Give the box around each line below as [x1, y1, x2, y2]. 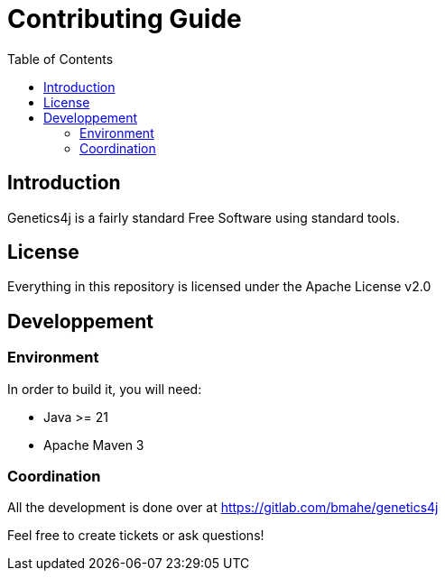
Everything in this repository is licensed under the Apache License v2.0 [7, 279, 431, 295]
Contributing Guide [7, 4, 242, 34]
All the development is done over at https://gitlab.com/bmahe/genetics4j [7, 500, 439, 516]
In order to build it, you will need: [7, 381, 202, 397]
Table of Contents [7, 50, 114, 67]
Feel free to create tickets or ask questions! [7, 528, 264, 544]
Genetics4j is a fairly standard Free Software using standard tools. [7, 209, 400, 225]
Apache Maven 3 [43, 436, 144, 453]
